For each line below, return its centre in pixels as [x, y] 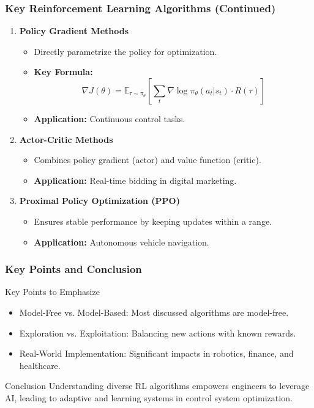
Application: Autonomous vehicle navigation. [121, 242]
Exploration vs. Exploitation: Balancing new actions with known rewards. [158, 333]
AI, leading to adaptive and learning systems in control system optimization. [149, 397]
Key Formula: [63, 72]
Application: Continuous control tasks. [110, 118]
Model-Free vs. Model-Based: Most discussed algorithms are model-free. [154, 312]
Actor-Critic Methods [66, 139]
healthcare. [40, 365]
